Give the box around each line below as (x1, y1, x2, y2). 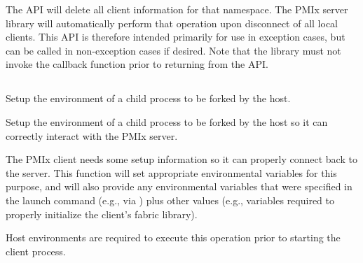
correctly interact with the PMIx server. (6, 128, 178, 143)
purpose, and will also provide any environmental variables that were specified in (6, 179, 352, 194)
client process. (6, 243, 66, 258)
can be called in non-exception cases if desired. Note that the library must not (6, 43, 341, 57)
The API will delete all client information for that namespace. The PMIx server (6, 2, 348, 16)
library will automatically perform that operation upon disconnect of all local (6, 15, 338, 30)
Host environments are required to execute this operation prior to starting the (6, 230, 341, 245)
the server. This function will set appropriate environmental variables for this (6, 165, 337, 180)
